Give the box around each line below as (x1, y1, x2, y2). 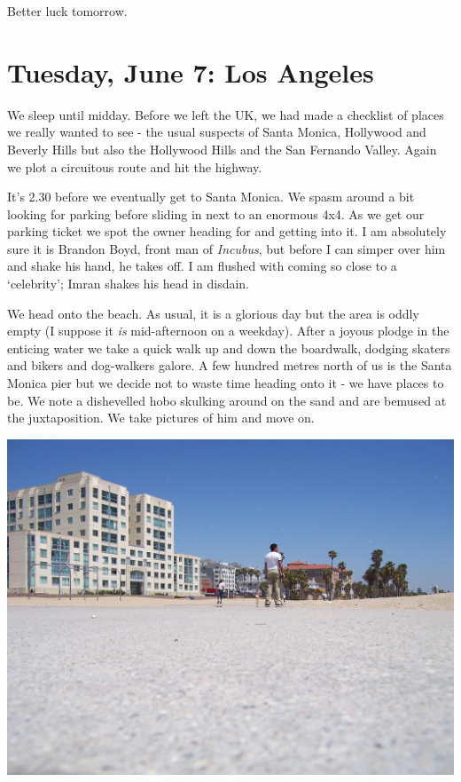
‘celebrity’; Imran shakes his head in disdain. (7, 274, 250, 293)
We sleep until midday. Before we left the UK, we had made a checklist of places (7, 105, 444, 123)
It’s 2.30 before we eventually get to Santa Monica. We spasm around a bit (7, 187, 415, 206)
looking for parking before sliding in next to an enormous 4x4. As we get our (7, 204, 425, 223)
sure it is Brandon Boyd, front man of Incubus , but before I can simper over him (7, 239, 446, 257)
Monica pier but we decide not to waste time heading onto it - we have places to (7, 374, 444, 392)
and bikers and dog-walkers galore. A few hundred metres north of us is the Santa (7, 356, 452, 375)
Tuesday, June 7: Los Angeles (7, 53, 374, 90)
